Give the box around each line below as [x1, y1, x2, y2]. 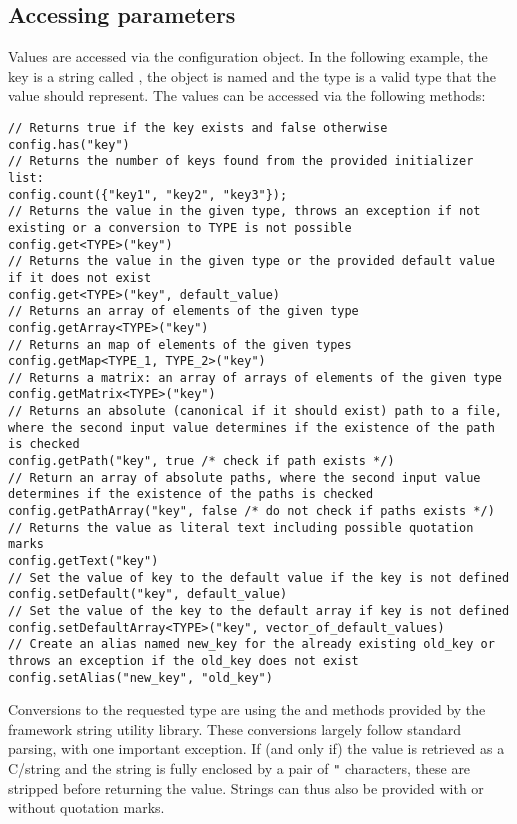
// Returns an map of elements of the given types [8, 337, 352, 352]
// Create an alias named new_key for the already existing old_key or [8, 637, 495, 652]
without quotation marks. [8, 797, 165, 818]
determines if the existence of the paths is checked [8, 487, 374, 502]
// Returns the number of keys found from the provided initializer [8, 154, 474, 169]
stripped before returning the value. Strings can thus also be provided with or [8, 777, 484, 798]
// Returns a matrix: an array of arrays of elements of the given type [8, 370, 502, 385]
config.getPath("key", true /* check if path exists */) [8, 454, 395, 469]
